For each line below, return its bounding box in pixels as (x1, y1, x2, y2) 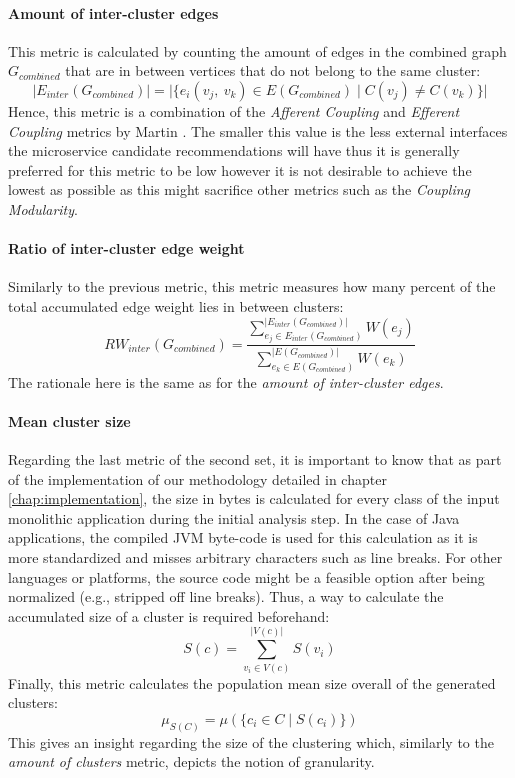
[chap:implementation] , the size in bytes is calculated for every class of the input (8, 488, 500, 509)
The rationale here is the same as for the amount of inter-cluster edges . (8, 371, 444, 392)
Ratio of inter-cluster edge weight (8, 238, 245, 259)
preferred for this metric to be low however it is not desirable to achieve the (8, 159, 472, 180)
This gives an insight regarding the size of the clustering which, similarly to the (8, 731, 494, 752)
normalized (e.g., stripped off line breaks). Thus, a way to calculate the (8, 586, 444, 607)
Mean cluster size (8, 410, 131, 431)
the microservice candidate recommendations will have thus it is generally (8, 140, 460, 161)
